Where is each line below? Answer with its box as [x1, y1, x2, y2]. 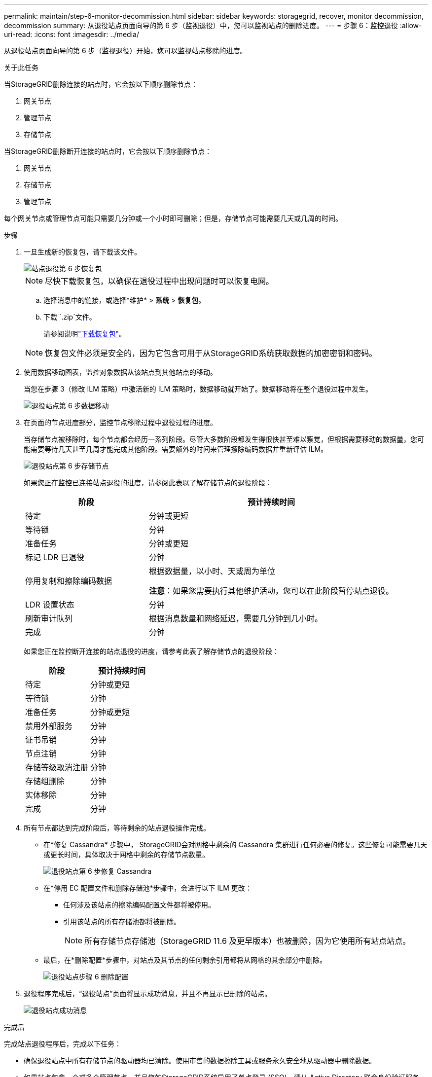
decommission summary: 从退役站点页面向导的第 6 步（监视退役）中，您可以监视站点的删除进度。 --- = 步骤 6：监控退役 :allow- [4, 21, 422, 30]
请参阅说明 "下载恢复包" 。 [43, 329, 126, 338]
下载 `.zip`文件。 [43, 313, 96, 321]
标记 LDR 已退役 [25, 552, 84, 562]
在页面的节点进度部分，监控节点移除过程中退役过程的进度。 [24, 418, 217, 427]
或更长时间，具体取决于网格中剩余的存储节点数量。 [43, 850, 209, 859]
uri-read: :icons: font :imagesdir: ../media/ [4, 30, 139, 38]
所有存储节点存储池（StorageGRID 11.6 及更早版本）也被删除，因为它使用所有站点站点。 [84, 936, 411, 946]
